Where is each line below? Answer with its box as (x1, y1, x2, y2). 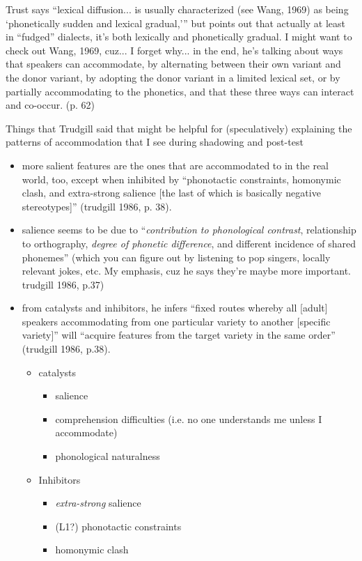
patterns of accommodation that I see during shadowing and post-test (6, 135, 304, 149)
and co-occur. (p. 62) (6, 98, 95, 112)
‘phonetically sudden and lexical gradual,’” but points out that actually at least (6, 15, 346, 30)
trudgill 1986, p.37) (22, 277, 104, 291)
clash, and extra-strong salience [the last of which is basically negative (22, 185, 321, 200)
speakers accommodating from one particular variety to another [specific (22, 314, 331, 328)
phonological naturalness (55, 449, 160, 463)
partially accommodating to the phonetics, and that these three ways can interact (6, 84, 354, 98)
